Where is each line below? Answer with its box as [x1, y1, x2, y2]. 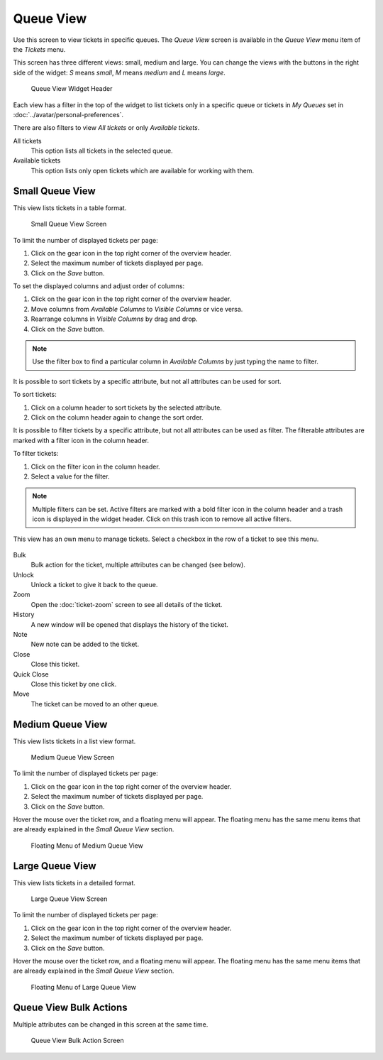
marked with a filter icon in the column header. [13, 436, 149, 444]
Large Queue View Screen [30, 895, 108, 903]
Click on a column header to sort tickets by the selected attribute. [30, 403, 223, 412]
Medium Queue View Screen [30, 753, 115, 762]
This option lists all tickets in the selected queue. [30, 146, 173, 155]
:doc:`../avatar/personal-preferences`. [13, 110, 124, 119]
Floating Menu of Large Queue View [30, 983, 137, 991]
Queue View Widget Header [30, 84, 113, 93]
